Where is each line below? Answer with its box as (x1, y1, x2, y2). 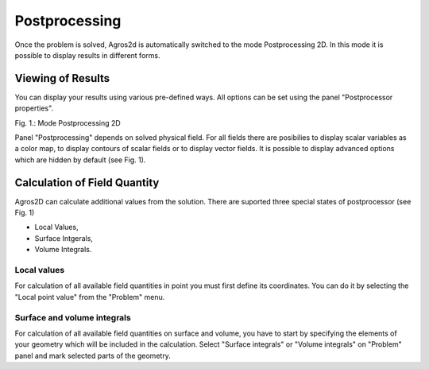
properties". (14, 103, 54, 113)
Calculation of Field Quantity (14, 176, 160, 189)
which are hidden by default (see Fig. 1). (14, 155, 146, 165)
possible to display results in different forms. (14, 50, 160, 60)
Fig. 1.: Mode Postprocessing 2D (14, 118, 121, 127)
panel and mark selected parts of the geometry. (14, 351, 171, 360)
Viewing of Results (14, 72, 110, 85)
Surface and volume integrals (14, 312, 131, 323)
